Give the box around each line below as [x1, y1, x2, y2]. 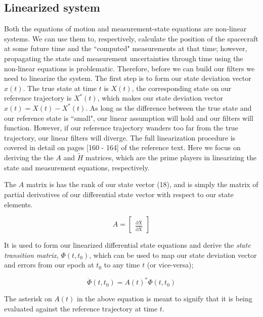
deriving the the [4, 152, 54, 163]
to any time [104, 259, 140, 270]
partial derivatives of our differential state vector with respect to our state [4, 189, 234, 199]
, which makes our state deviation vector [97, 93, 224, 103]
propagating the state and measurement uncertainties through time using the [4, 53, 243, 63]
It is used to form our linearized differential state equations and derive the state [4, 240, 251, 250]
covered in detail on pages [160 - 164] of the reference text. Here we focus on [4, 142, 241, 153]
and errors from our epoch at [4, 259, 94, 270]
